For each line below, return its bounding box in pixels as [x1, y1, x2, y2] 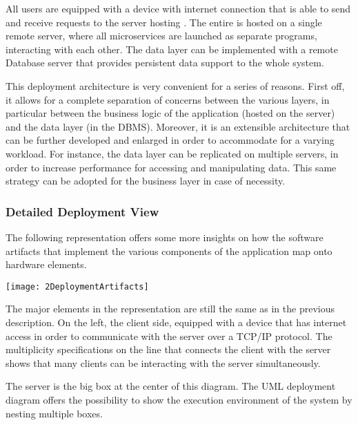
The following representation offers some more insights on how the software [6, 229, 324, 244]
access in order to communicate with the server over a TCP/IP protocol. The [6, 328, 332, 343]
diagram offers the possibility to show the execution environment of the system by [6, 392, 352, 406]
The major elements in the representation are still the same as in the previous [6, 301, 335, 316]
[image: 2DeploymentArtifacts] [6, 281, 149, 292]
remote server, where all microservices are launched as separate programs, [6, 28, 317, 43]
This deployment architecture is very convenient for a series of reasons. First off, [6, 78, 345, 93]
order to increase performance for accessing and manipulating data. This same [6, 160, 337, 174]
